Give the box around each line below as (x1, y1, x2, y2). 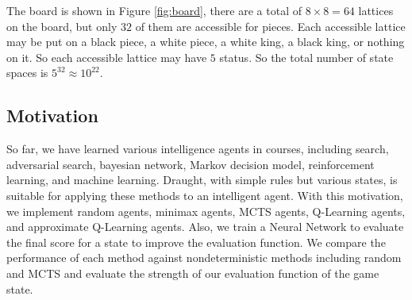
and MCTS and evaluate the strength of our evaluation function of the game (6, 264, 379, 281)
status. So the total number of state (219, 48, 394, 65)
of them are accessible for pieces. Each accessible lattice (135, 17, 406, 34)
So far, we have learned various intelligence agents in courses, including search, (6, 140, 389, 157)
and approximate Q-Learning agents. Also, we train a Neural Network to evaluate (6, 218, 404, 235)
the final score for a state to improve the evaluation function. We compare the (6, 233, 386, 250)
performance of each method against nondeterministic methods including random (6, 249, 402, 266)
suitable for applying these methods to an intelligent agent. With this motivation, (6, 187, 403, 203)
